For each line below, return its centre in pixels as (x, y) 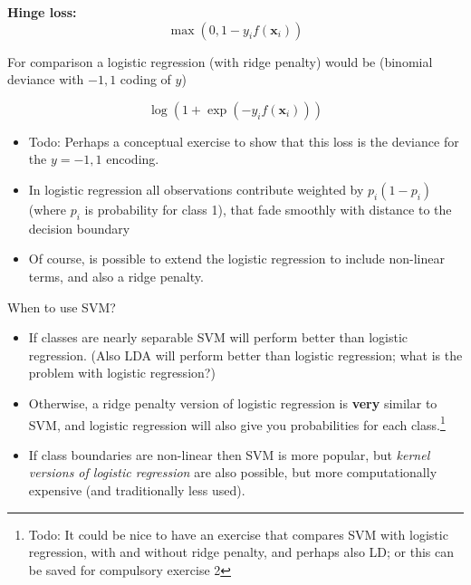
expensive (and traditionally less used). (137, 489)
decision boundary (79, 228)
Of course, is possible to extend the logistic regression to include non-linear (236, 259)
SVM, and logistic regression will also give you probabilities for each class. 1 (237, 423)
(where (48, 209)
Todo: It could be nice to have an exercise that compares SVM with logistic (238, 534)
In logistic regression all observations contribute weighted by (196, 189)
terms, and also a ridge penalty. (116, 276)
